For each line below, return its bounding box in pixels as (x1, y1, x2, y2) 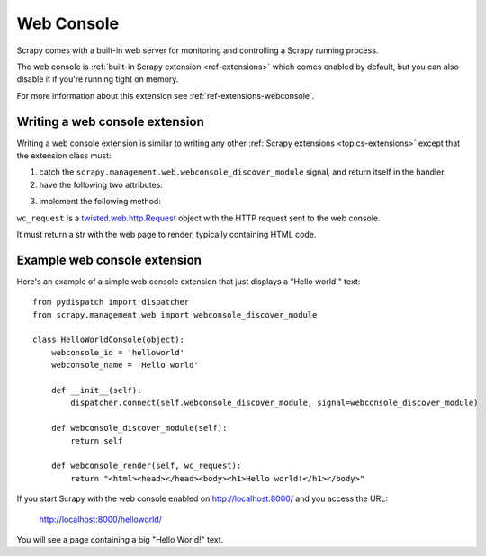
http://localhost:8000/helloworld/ (39, 514, 162, 525)
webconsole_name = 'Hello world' (50, 360, 200, 371)
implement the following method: (39, 196, 161, 207)
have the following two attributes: (39, 179, 164, 190)
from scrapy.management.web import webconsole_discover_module (32, 309, 318, 319)
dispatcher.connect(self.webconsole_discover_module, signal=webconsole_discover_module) (70, 398, 479, 408)
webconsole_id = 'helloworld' (50, 347, 184, 357)
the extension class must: (16, 150, 112, 161)
